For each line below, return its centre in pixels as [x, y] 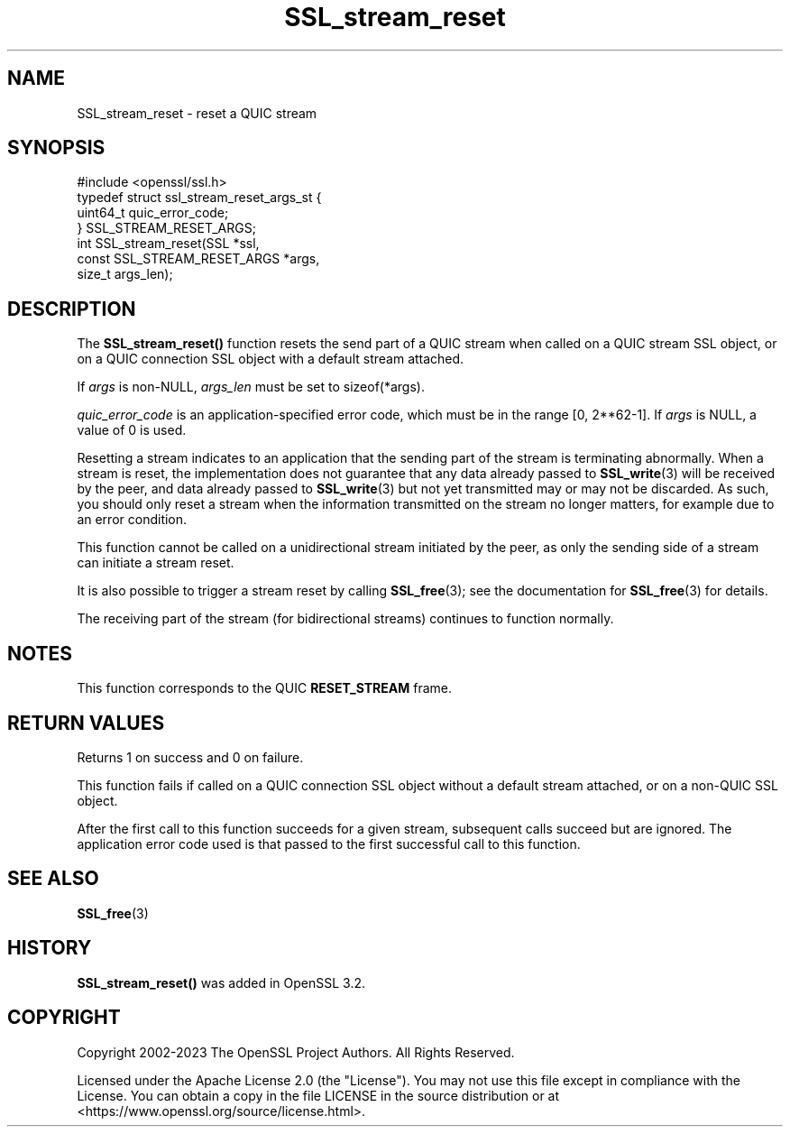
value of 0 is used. [132, 430]
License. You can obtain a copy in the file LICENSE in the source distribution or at [318, 1095]
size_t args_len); [125, 274]
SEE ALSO [53, 879]
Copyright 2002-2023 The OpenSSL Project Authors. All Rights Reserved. [296, 1052]
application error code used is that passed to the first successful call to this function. [329, 844]
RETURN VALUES [86, 723]
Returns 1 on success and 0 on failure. [190, 757]
